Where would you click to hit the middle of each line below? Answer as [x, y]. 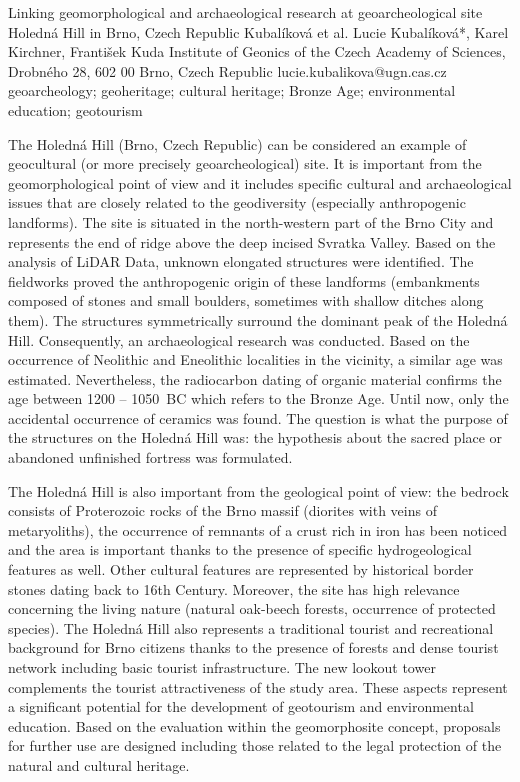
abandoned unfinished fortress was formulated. [150, 457]
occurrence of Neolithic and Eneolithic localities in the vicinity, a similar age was [255, 359]
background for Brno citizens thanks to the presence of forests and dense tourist [253, 647]
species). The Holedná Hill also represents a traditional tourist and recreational [251, 627]
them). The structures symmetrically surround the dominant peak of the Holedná [258, 319]
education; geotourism [75, 109]
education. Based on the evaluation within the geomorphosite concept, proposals [254, 725]
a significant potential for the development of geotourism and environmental [241, 706]
